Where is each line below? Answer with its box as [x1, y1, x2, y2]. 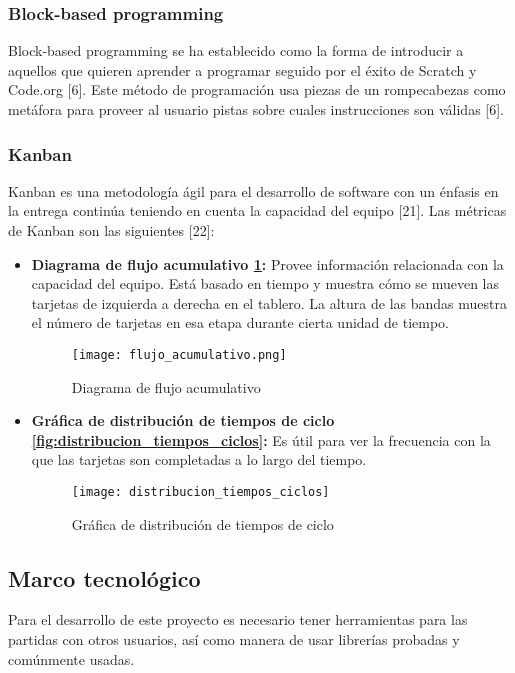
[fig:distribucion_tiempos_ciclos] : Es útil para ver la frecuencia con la [31, 429, 491, 450]
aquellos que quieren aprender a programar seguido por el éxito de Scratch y [8, 59, 477, 80]
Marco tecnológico [8, 562, 201, 593]
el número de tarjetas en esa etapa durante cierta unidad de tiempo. [31, 312, 449, 333]
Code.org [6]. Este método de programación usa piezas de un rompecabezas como [8, 79, 506, 100]
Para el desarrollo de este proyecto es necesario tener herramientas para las [8, 609, 468, 630]
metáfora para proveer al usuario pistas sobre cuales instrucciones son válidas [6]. [8, 99, 505, 119]
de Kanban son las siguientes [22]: [8, 220, 215, 240]
